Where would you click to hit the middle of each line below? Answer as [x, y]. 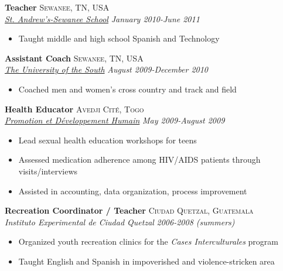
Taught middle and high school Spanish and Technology [119, 38]
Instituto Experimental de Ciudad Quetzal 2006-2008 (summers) [120, 222]
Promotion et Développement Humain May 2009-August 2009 [115, 120]
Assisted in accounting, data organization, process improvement [133, 191]
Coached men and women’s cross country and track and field [127, 89]
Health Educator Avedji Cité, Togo [74, 109]
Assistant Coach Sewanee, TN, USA [74, 58]
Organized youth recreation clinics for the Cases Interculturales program [148, 241]
